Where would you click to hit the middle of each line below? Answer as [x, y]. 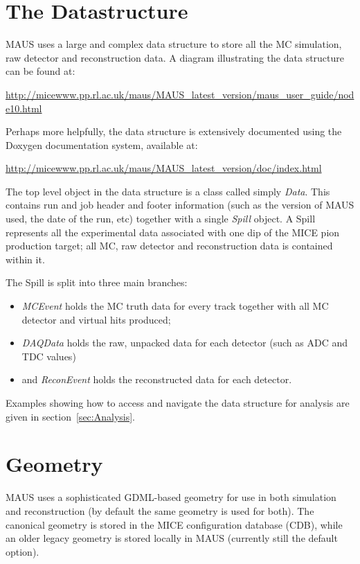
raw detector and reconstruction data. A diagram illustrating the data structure [175, 57]
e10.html [24, 108]
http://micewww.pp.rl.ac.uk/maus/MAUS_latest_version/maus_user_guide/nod [180, 94]
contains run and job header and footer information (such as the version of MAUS [180, 205]
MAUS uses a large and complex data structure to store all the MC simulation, [174, 44]
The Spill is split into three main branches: [97, 282]
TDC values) [49, 356]
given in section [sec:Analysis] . [70, 416]
